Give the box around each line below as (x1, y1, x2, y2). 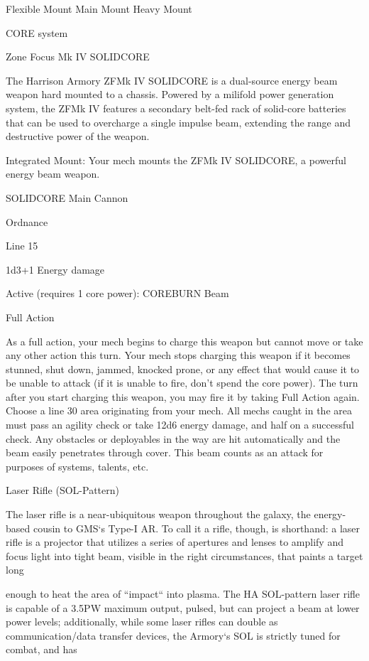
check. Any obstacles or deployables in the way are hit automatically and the (6, 431, 341, 446)
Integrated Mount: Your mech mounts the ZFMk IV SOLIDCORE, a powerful (6, 152, 346, 167)
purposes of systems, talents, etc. (6, 458, 149, 473)
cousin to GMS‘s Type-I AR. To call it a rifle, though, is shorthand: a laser (33, 520, 360, 535)
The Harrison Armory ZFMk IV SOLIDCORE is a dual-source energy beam (6, 72, 338, 87)
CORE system (6, 25, 68, 40)
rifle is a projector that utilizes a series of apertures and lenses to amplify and (6, 534, 343, 549)
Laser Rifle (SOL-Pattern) (6, 483, 119, 498)
